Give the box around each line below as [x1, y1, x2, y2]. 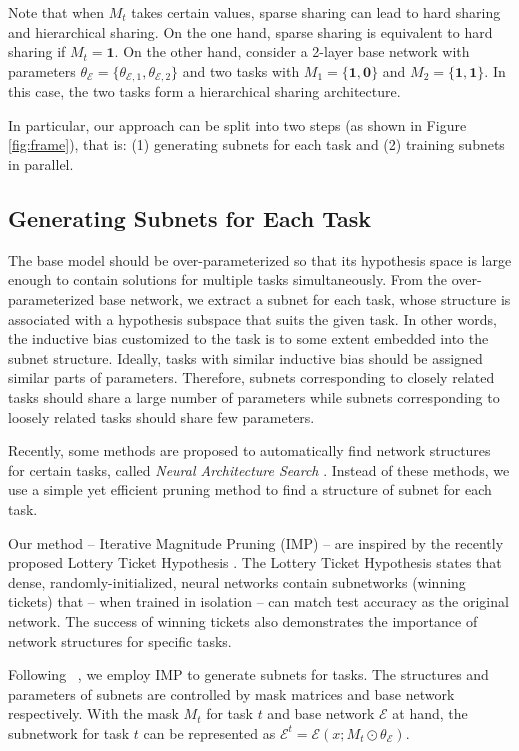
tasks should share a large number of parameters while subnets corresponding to [8, 386, 500, 407]
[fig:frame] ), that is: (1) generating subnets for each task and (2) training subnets [8, 134, 505, 155]
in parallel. [8, 154, 74, 175]
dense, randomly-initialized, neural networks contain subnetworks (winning [8, 571, 466, 592]
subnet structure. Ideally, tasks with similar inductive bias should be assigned [8, 347, 483, 368]
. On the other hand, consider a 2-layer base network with [114, 41, 470, 62]
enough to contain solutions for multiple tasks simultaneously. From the [8, 269, 448, 290]
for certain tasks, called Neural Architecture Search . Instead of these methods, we [8, 459, 510, 480]
